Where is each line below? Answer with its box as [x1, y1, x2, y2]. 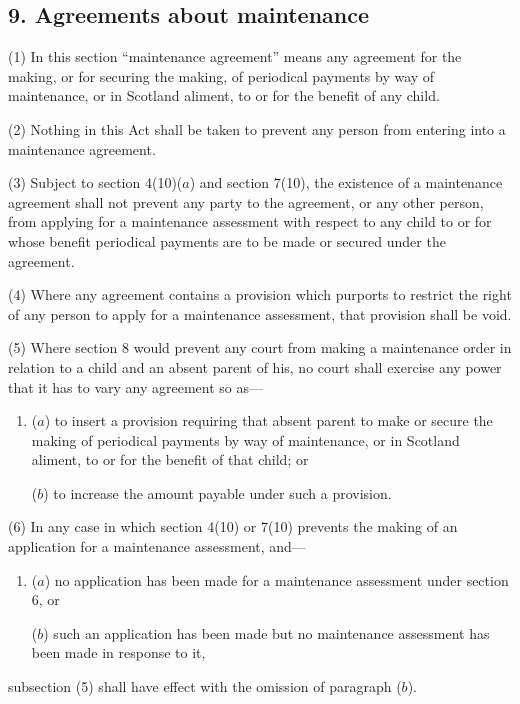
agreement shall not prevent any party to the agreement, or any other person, [8, 191, 484, 212]
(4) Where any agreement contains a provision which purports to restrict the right [8, 284, 512, 305]
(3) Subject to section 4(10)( [8, 172, 183, 193]
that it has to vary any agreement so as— [8, 376, 263, 397]
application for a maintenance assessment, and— [8, 536, 306, 557]
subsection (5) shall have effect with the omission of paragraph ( [8, 676, 402, 697]
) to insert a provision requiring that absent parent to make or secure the [44, 410, 493, 431]
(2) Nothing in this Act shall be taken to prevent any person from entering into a [8, 118, 506, 139]
